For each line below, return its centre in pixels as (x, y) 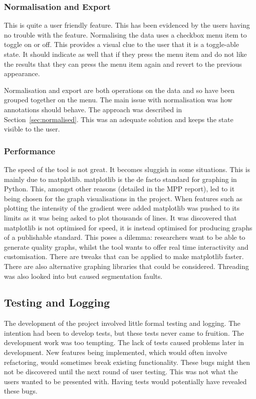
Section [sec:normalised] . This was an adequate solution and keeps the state (119, 119)
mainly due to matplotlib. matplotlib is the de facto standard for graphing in (121, 179)
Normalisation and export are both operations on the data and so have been (119, 90)
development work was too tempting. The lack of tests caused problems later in (124, 342)
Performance (30, 151)
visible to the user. (32, 129)
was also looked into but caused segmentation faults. (83, 276)
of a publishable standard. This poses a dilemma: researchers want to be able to (125, 237)
